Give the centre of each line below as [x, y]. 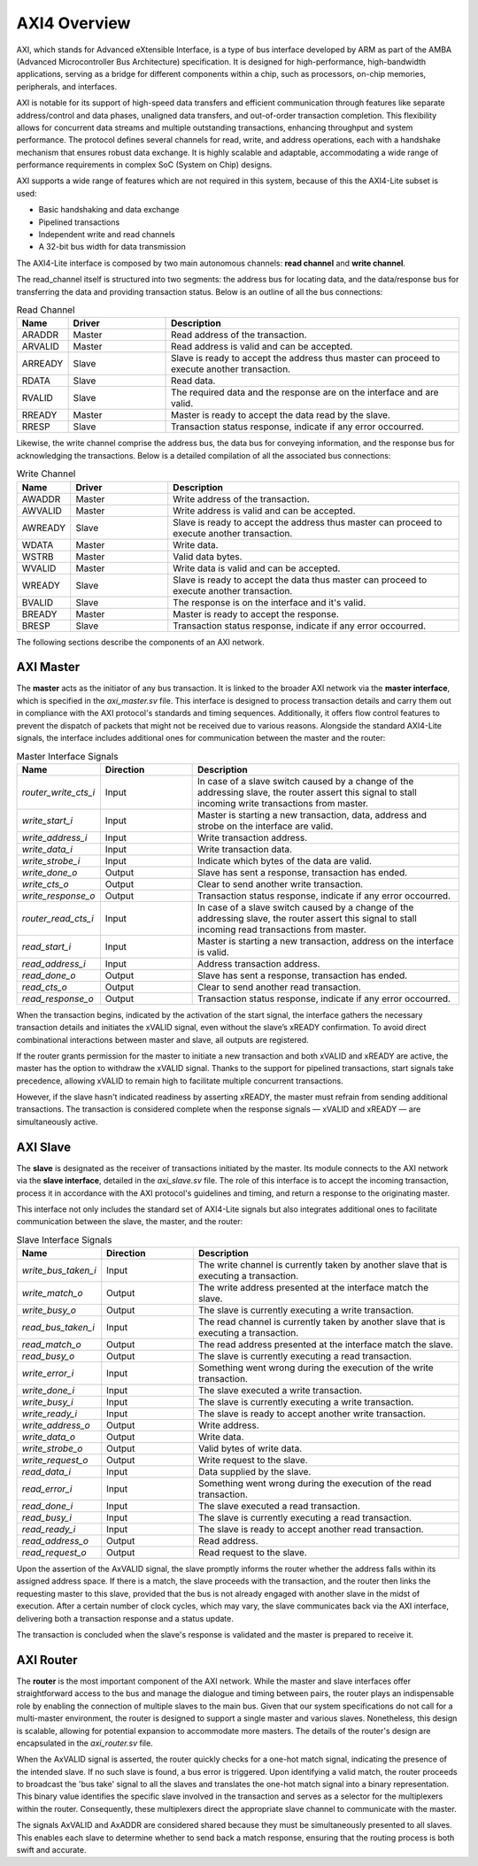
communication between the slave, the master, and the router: [130, 1222]
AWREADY [44, 528]
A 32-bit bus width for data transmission [112, 247]
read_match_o [51, 1345]
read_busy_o [48, 1356]
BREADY [39, 613]
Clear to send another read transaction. [280, 987]
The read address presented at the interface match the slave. [325, 1345]
